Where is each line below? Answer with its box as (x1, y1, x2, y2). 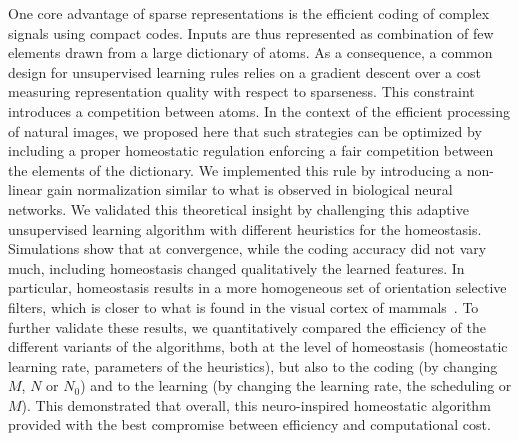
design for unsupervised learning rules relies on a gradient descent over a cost (8, 61, 481, 82)
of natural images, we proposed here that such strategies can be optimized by (8, 120, 482, 141)
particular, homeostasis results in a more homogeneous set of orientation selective (8, 277, 507, 298)
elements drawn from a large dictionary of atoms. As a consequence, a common (8, 42, 493, 63)
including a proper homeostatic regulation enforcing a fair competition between (8, 140, 494, 161)
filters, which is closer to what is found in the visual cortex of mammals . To (8, 296, 479, 317)
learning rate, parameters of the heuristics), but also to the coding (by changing (8, 355, 498, 376)
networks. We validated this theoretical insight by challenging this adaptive (8, 198, 469, 219)
